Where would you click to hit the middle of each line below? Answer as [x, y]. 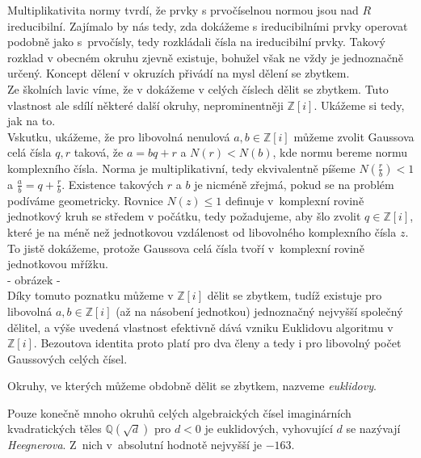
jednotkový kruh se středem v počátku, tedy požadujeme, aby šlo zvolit [184, 216]
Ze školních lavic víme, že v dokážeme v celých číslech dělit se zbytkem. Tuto [198, 88]
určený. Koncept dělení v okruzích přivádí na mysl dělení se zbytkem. [179, 73]
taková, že [99, 152]
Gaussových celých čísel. [67, 358]
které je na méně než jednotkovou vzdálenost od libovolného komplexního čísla [202, 231]
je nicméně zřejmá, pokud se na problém [294, 184]
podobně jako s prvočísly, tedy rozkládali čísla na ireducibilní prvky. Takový [196, 42]
